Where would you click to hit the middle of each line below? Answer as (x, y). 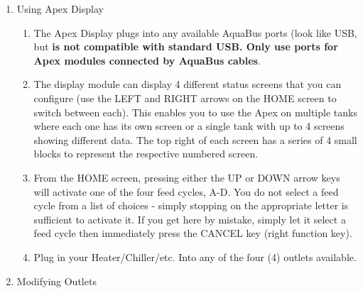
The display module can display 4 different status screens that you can (188, 84)
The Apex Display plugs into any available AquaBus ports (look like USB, (195, 32)
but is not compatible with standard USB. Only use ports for (186, 46)
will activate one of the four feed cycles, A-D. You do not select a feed (186, 191)
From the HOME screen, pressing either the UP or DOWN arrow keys (187, 177)
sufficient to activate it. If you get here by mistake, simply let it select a (190, 219)
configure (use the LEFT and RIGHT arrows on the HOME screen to (185, 98)
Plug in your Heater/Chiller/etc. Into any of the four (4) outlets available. (195, 256)
